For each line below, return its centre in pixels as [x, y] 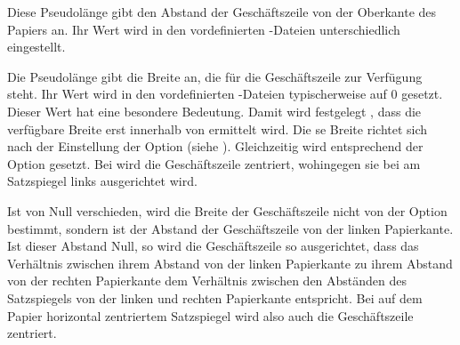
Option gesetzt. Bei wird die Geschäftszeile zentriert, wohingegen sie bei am [214, 163]
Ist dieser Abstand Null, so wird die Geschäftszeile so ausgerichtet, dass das [213, 246]
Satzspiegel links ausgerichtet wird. [102, 181]
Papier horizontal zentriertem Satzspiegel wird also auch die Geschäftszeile [210, 315]
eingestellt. [36, 47]
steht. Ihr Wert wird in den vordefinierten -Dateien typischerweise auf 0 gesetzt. [225, 94]
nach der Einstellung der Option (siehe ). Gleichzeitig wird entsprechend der [215, 146]
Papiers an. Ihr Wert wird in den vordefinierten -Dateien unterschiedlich [204, 29]
